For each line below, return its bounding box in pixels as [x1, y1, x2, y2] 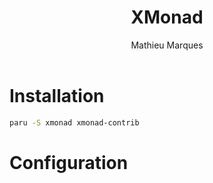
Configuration [9, 151, 129, 174]
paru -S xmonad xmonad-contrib [9, 117, 140, 128]
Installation [9, 84, 105, 107]
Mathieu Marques [130, 39, 204, 51]
